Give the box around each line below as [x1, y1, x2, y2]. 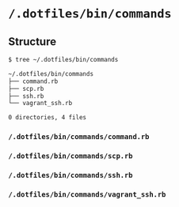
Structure [8, 35, 57, 48]
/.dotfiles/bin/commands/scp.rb [8, 151, 133, 160]
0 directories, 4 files [8, 114, 87, 122]
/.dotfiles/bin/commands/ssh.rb [8, 171, 133, 179]
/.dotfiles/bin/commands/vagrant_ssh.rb [8, 190, 166, 199]
